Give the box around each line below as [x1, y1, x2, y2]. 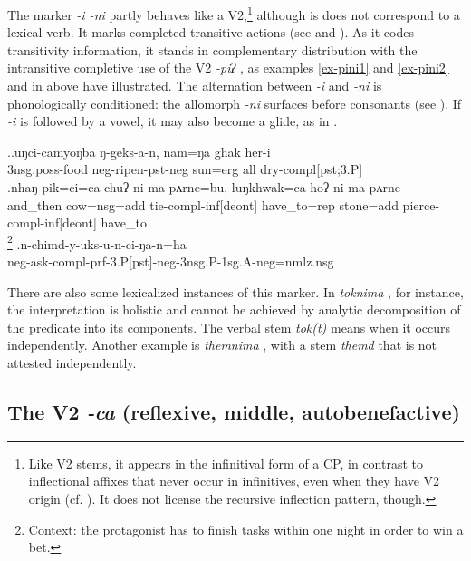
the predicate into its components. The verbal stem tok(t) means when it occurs [7, 317, 451, 336]
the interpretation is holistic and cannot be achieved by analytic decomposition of [7, 300, 461, 319]
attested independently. [7, 353, 137, 372]
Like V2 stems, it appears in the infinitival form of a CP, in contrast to [28, 453, 423, 472]
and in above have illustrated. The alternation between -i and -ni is [7, 76, 382, 95]
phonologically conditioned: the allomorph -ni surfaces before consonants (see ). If [7, 93, 462, 112]
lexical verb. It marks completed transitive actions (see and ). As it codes [7, 23, 414, 42]
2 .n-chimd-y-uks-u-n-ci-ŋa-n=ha [7, 231, 187, 253]
